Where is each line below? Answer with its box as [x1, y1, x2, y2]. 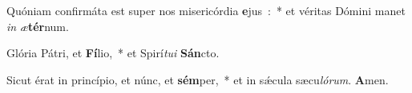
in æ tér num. [6, 17, 69, 34]
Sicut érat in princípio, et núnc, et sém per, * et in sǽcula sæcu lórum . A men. [6, 71, 389, 87]
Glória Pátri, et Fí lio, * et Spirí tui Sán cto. [6, 45, 220, 61]
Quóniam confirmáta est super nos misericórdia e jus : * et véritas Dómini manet [6, 2, 406, 18]
